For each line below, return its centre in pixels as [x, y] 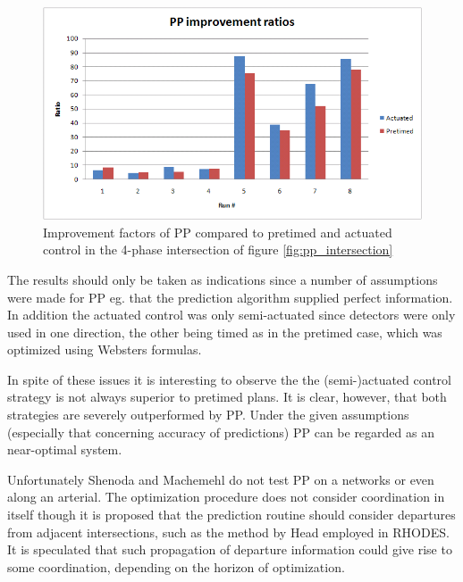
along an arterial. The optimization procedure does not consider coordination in [226, 497]
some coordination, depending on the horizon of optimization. [176, 566]
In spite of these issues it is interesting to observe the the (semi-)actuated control [229, 379]
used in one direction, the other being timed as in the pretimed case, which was [225, 332]
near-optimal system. [65, 449]
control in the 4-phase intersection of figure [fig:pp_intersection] [218, 249]
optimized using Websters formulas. [105, 349]
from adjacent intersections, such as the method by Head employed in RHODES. [228, 532]
